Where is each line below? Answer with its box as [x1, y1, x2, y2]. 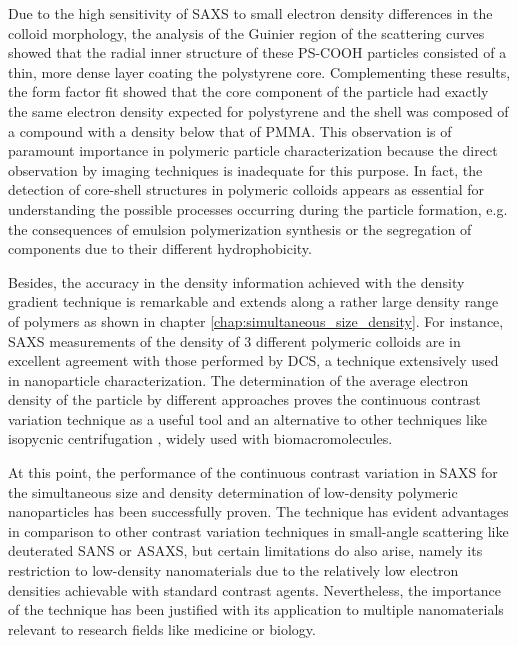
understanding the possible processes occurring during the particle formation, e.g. [8, 198, 508, 219]
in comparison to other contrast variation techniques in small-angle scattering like [8, 520, 509, 541]
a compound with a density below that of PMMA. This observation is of [8, 120, 452, 141]
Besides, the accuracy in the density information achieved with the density [8, 271, 465, 292]
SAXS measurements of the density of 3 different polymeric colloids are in [8, 330, 461, 351]
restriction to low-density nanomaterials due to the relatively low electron [8, 560, 459, 581]
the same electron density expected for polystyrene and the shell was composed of [8, 100, 509, 121]
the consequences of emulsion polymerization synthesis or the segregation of [8, 218, 472, 239]
